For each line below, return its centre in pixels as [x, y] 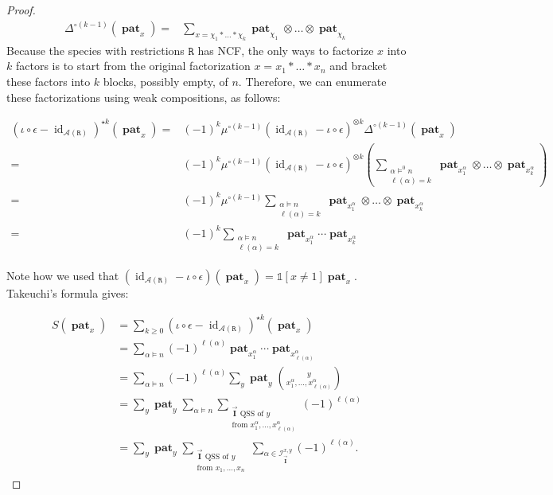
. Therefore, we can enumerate [312, 81]
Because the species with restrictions [95, 50]
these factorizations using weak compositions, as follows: [144, 97]
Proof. [21, 10]
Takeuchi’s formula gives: [68, 292]
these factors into [49, 81]
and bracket [358, 66]
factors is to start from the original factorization [133, 66]
